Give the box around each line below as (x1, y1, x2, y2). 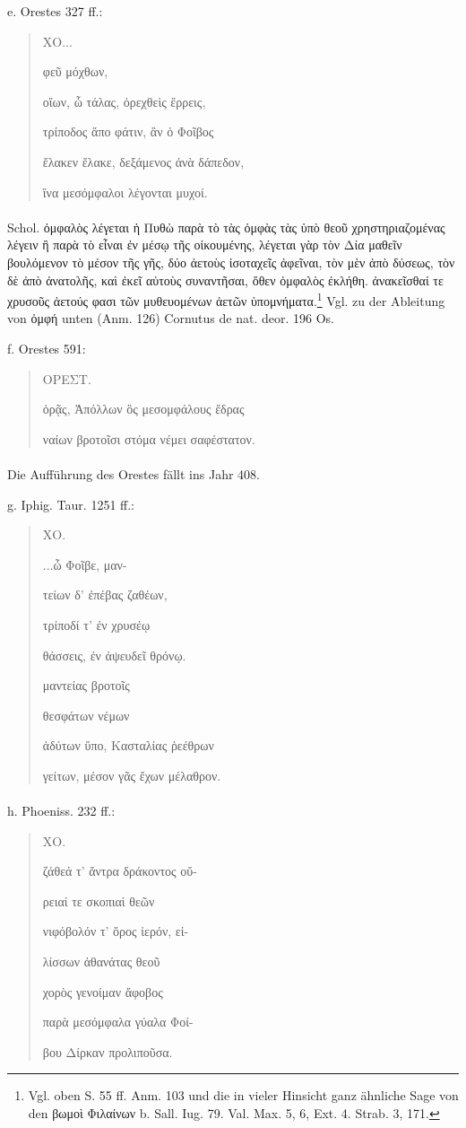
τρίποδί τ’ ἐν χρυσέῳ (42, 615, 151, 634)
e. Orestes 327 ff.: (7, 2, 103, 20)
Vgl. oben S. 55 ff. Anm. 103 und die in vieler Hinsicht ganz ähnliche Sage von (28, 1086, 459, 1105)
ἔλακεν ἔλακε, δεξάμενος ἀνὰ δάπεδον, (42, 152, 245, 171)
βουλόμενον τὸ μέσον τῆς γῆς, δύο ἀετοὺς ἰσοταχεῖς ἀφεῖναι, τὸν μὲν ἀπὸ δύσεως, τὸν (7, 252, 455, 271)
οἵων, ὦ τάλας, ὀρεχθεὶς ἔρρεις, (42, 92, 206, 110)
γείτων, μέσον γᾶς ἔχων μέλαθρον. (42, 765, 221, 784)
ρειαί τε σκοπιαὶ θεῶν (42, 891, 155, 910)
